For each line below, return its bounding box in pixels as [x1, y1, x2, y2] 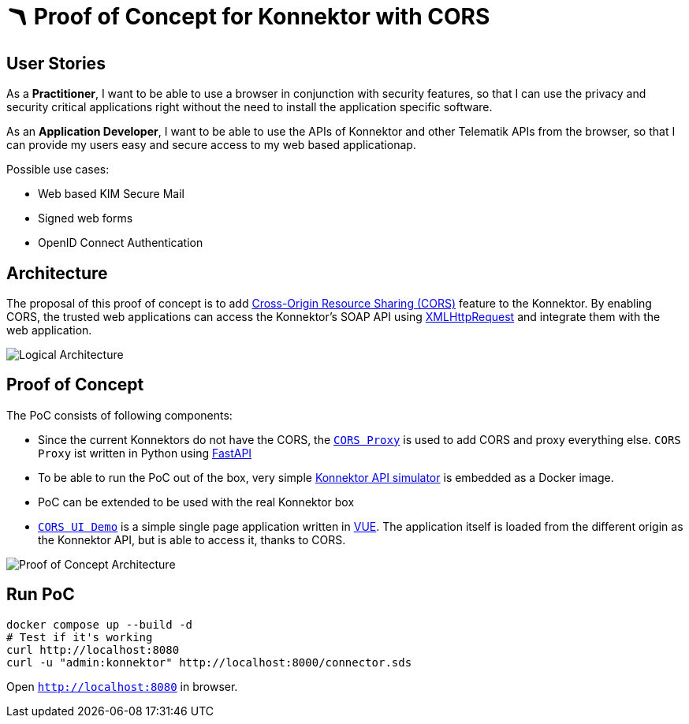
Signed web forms [38, 211, 133, 226]
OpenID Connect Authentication [38, 236, 203, 250]
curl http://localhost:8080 [6, 643, 180, 656]
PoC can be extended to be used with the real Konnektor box [38, 494, 355, 509]
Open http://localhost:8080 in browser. [6, 679, 238, 693]
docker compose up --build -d [6, 618, 193, 631]
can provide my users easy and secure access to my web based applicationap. [6, 138, 416, 152]
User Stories [6, 53, 106, 73]
